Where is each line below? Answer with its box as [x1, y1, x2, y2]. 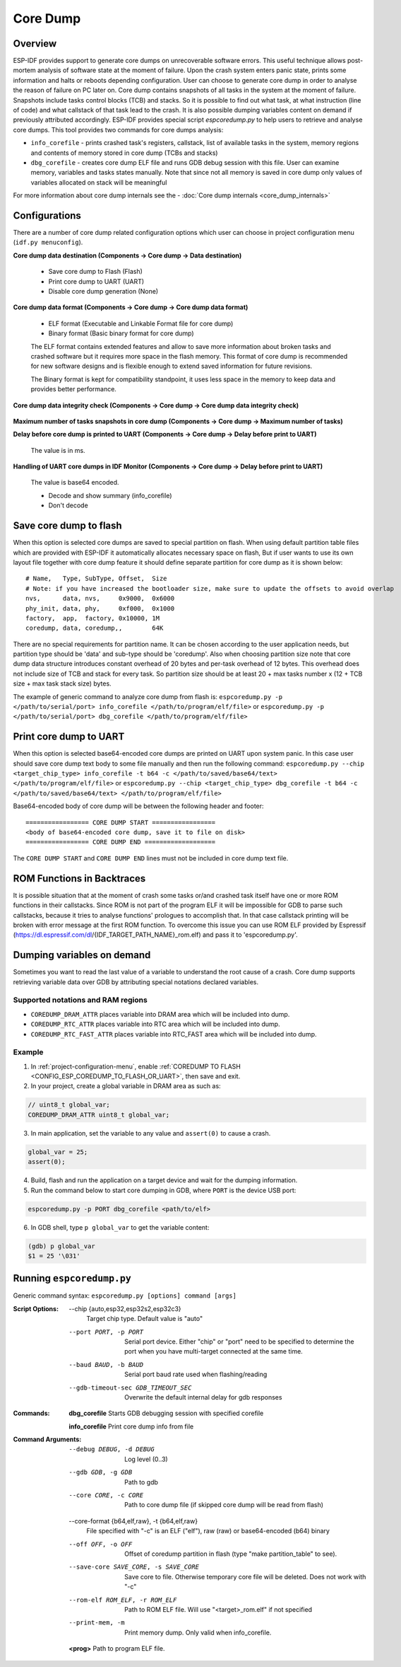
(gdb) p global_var [28, 1242, 95, 1250]
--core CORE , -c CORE [68, 1492, 144, 1499]
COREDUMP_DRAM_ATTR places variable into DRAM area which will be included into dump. [30, 1010, 290, 1018]
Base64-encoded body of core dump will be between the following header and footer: [13, 802, 264, 810]
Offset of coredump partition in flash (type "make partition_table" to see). [124, 1550, 337, 1558]
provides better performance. [30, 385, 116, 393]
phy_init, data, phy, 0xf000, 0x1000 [25, 604, 175, 612]
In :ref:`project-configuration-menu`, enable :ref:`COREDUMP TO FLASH [30, 1062, 241, 1071]
